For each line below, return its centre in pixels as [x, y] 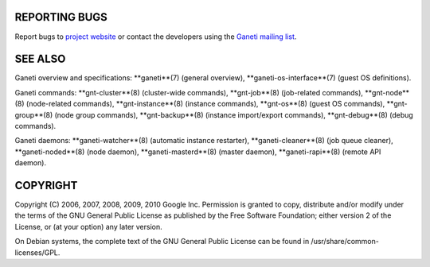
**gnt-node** [387, 92]
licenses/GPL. [37, 252]
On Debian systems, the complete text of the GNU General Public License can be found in [162, 242]
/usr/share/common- [345, 242]
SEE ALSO [40, 59]
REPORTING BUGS [61, 17]
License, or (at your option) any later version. [88, 226]
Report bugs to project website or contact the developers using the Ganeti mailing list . [156, 37]
